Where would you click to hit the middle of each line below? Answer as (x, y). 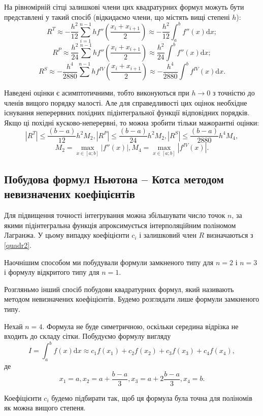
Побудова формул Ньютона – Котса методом (114, 179)
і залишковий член (168, 235)
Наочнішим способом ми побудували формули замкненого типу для (109, 262)
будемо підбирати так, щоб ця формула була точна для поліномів (152, 397)
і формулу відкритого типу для (52, 272)
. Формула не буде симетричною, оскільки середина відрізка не (140, 326)
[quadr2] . (18, 245)
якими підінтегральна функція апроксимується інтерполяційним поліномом (120, 225)
